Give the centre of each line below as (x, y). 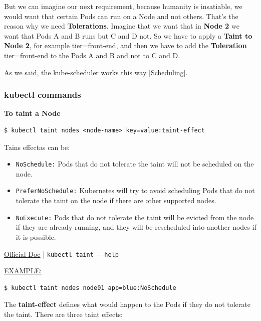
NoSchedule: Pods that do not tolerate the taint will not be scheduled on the (135, 164)
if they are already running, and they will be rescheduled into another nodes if (136, 227)
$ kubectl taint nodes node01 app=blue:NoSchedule (90, 288)
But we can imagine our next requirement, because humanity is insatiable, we (123, 6)
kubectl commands (43, 95)
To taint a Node (32, 113)
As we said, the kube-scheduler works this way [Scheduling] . (96, 72)
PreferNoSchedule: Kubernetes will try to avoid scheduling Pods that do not (135, 190)
